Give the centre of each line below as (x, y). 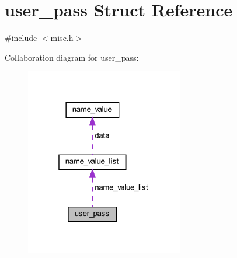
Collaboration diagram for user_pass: (72, 57)
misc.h (62, 38)
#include (21, 38)
